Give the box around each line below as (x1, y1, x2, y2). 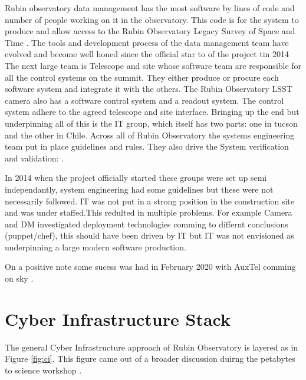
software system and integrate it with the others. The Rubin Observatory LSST (5, 82, 292, 95)
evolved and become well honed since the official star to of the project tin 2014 (5, 48, 289, 60)
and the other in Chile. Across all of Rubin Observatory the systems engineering (5, 128, 295, 141)
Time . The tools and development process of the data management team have (5, 36, 289, 48)
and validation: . (5, 151, 64, 164)
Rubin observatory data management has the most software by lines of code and (5, 2, 295, 14)
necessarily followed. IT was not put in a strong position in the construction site (5, 194, 295, 207)
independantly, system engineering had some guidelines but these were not (5, 183, 274, 195)
